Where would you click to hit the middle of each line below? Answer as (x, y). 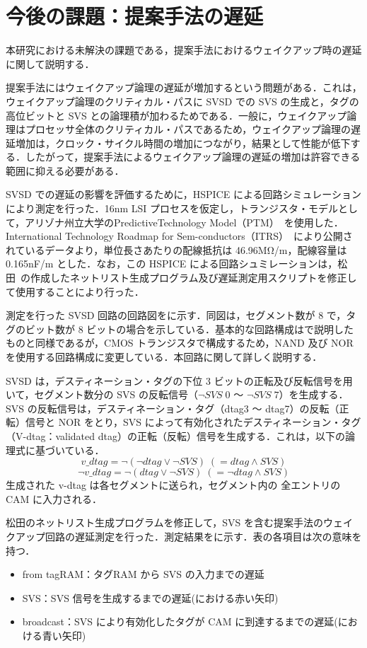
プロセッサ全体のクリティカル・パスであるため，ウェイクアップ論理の (188, 129)
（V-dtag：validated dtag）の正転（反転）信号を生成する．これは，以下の (175, 435)
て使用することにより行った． (75, 291)
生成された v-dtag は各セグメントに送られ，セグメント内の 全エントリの (173, 485)
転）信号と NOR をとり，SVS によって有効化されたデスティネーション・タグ (183, 422)
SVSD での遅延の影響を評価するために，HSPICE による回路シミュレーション (183, 194)
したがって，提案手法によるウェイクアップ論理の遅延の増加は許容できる (193, 157)
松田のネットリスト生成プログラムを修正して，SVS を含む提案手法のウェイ (179, 522)
